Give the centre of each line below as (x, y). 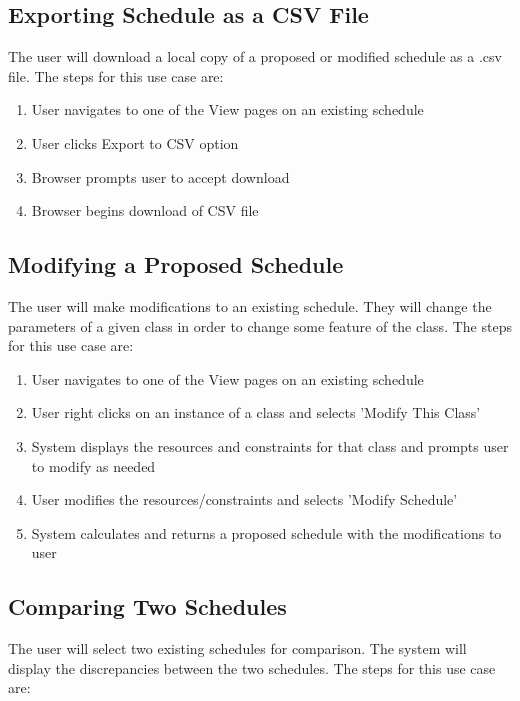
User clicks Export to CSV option (135, 142)
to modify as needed (93, 465)
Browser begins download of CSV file (145, 210)
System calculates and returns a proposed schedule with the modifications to (266, 532)
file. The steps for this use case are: (116, 75)
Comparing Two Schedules (147, 606)
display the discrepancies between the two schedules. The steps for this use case (252, 667)
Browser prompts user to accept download (160, 176)
